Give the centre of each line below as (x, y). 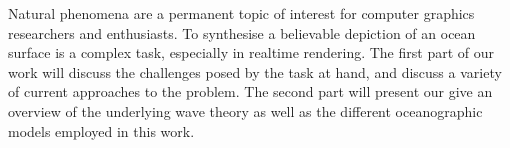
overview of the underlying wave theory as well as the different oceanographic (245, 110)
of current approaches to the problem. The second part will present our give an (250, 91)
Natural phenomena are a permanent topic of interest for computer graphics (241, 13)
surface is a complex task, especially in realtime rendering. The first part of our (251, 52)
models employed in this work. (101, 130)
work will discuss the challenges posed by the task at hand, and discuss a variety (255, 71)
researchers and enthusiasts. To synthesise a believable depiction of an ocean (242, 32)
